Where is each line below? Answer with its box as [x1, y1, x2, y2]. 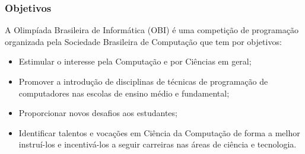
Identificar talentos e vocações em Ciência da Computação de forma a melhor [18, 126, 300, 139]
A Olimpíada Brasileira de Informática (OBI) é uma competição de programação [5, 24, 298, 36]
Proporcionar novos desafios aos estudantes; [18, 107, 177, 119]
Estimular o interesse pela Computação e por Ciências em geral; [18, 55, 252, 68]
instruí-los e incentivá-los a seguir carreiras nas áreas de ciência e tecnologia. [18, 138, 297, 150]
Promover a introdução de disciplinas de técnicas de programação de [18, 75, 268, 87]
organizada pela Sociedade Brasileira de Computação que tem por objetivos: [5, 35, 282, 47]
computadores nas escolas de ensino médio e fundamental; [18, 86, 230, 99]
